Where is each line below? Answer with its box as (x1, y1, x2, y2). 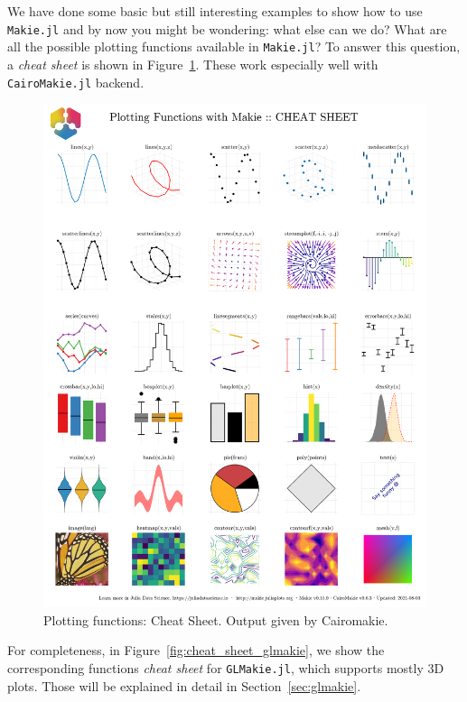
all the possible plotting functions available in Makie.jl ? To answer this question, (7, 37, 461, 56)
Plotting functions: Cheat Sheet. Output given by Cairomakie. (43, 610, 388, 629)
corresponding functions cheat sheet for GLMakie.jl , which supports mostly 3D (7, 659, 444, 677)
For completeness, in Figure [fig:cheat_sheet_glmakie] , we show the (7, 641, 385, 660)
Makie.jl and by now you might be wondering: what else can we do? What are (7, 19, 447, 38)
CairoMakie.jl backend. (7, 72, 145, 91)
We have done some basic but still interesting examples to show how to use (7, 2, 423, 20)
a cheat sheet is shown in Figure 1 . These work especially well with (7, 54, 378, 73)
